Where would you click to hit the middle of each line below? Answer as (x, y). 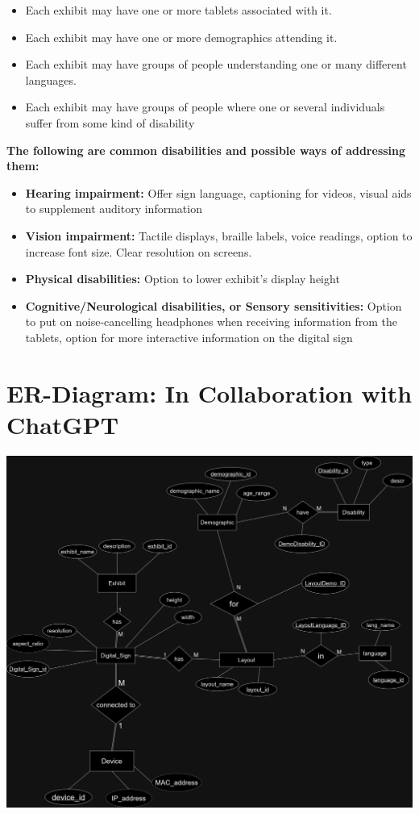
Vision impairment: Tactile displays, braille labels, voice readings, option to (219, 235)
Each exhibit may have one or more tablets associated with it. (178, 10)
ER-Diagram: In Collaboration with (209, 392)
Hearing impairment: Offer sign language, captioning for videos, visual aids (218, 192)
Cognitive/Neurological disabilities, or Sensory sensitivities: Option (214, 305)
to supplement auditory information (114, 209)
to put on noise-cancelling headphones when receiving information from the (211, 321)
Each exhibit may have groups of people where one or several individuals (205, 107)
